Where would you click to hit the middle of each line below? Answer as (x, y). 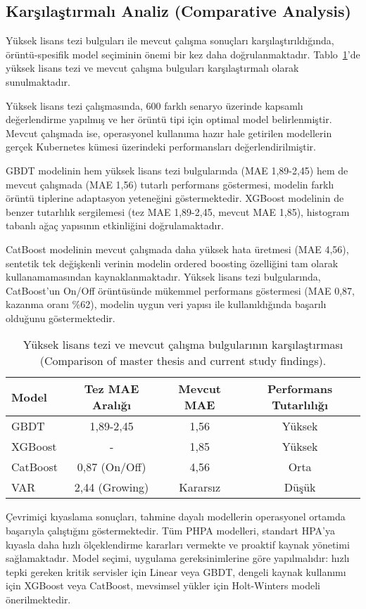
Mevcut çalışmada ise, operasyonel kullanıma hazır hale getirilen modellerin (169, 133)
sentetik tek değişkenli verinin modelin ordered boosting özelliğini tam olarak (172, 263)
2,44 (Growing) (112, 487)
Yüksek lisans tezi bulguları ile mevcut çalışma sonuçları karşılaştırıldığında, (170, 40)
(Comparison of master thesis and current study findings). (183, 361)
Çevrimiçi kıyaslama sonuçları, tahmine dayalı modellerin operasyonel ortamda (176, 517)
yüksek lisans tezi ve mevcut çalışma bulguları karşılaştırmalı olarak (152, 68)
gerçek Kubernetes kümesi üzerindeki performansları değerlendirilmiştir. (161, 147)
